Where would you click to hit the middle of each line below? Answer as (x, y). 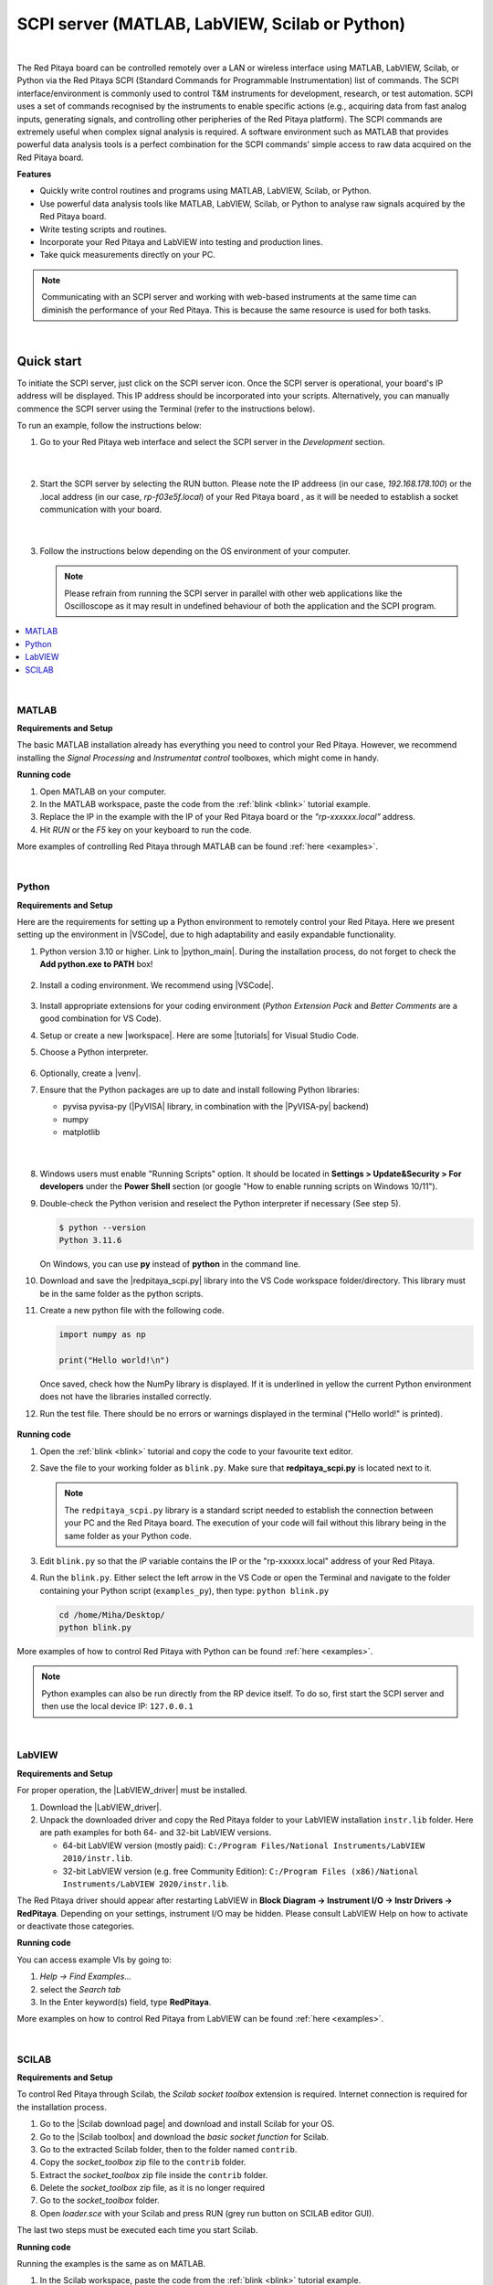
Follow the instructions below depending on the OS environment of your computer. (195, 551)
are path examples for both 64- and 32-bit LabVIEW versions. (156, 1833)
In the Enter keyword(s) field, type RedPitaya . (126, 2003)
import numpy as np (102, 1335)
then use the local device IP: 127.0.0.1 (117, 1706)
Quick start (49, 361)
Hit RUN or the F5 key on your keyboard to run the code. (146, 829)
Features (34, 175)
